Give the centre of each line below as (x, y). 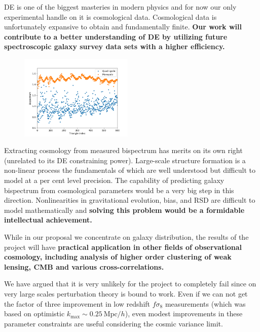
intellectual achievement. (48, 220)
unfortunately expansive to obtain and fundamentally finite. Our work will (123, 27)
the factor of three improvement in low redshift (77, 303)
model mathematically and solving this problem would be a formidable (124, 210)
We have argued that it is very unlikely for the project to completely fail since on (130, 284)
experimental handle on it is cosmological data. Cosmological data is (110, 16)
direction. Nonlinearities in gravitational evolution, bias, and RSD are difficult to (130, 200)
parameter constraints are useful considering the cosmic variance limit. (114, 323)
